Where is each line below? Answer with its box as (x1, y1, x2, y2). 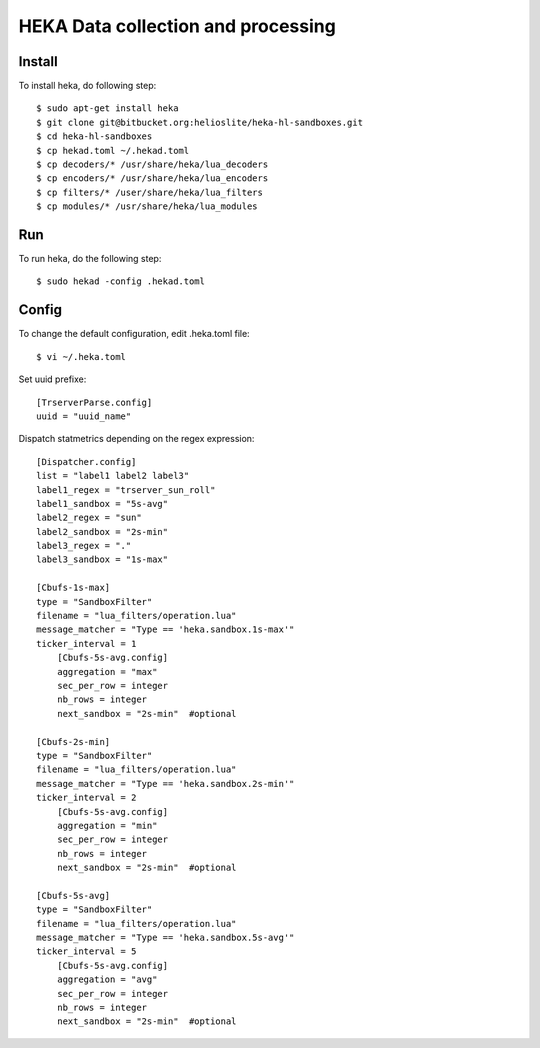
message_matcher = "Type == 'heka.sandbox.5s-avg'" (36, 932, 295, 944)
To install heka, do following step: (18, 80, 157, 92)
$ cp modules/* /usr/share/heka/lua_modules (36, 201, 259, 212)
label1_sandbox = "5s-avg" (36, 498, 169, 509)
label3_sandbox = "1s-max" (36, 554, 169, 565)
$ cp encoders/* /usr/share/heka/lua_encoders (36, 173, 269, 184)
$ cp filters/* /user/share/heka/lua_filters (36, 186, 264, 198)
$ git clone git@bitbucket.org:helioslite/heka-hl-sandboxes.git (36, 116, 364, 128)
